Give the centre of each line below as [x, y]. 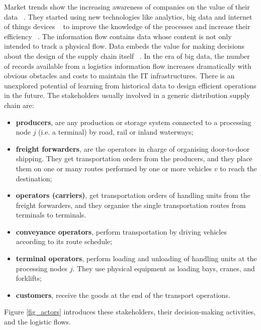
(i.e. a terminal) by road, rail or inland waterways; [116, 132]
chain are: [19, 105]
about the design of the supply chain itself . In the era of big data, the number [127, 56]
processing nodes [41, 268]
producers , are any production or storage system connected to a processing [134, 122]
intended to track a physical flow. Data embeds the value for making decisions [124, 46]
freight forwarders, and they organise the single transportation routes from [131, 205]
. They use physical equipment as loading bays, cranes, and [164, 268]
